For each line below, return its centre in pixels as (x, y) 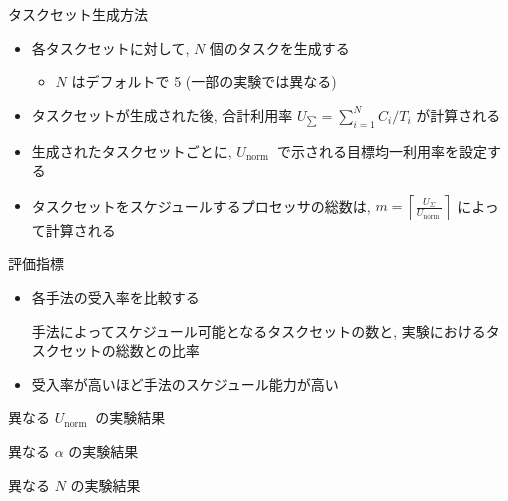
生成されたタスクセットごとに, (131, 150)
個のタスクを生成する (279, 47)
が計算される (458, 114)
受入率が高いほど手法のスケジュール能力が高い (185, 383)
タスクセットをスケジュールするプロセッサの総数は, (201, 205)
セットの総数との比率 (129, 350)
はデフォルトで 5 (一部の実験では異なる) (204, 81)
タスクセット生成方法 (78, 14)
